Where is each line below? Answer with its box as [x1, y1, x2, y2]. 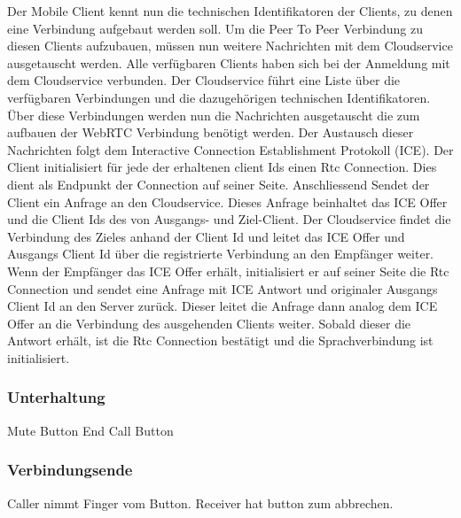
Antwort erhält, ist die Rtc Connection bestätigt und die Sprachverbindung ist [7, 331, 434, 350]
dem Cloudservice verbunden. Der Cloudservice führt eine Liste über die [7, 71, 401, 89]
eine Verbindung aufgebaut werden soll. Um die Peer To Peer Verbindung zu [7, 19, 423, 37]
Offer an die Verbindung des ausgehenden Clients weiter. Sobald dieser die [7, 313, 411, 332]
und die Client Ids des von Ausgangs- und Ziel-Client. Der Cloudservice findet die [7, 210, 451, 228]
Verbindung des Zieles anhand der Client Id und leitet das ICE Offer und [7, 227, 405, 245]
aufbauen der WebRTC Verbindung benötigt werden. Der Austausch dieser [7, 123, 414, 142]
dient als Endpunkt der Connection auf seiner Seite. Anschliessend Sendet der [7, 174, 430, 193]
